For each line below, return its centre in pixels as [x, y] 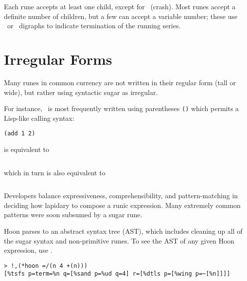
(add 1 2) [20, 134]
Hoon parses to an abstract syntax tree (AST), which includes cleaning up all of [123, 231]
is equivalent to [27, 149]
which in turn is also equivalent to [55, 172]
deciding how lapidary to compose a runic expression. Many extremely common [122, 205]
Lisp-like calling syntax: [39, 118]
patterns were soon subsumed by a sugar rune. [73, 215]
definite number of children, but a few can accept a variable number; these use [121, 16]
